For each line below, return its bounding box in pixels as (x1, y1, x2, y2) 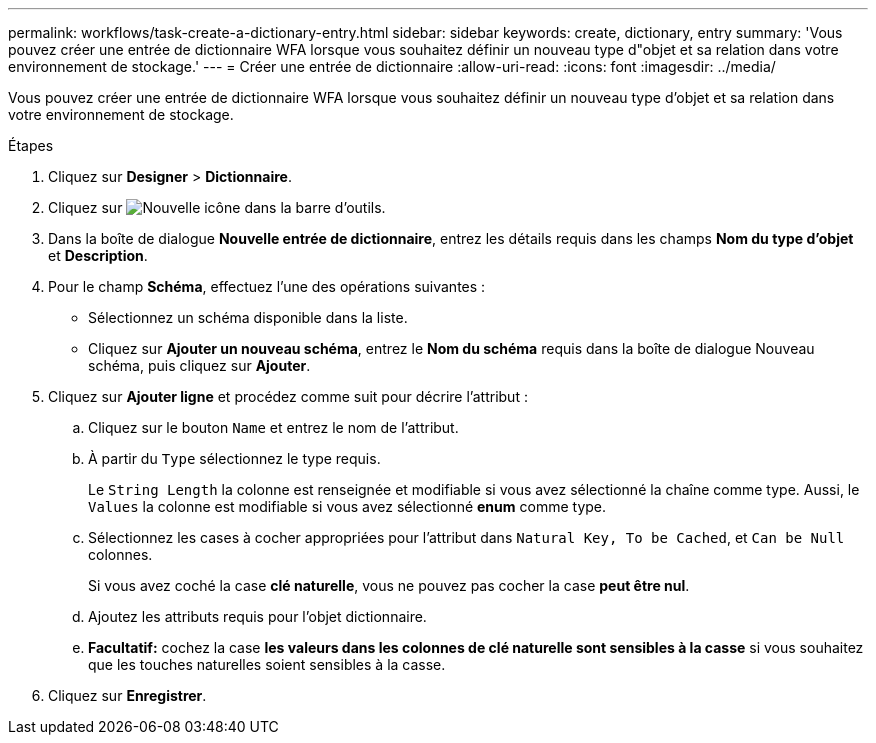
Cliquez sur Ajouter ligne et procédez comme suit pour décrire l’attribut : (48, 388, 528, 405)
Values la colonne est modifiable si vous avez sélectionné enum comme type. (88, 498, 607, 515)
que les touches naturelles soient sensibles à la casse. (88, 656, 446, 673)
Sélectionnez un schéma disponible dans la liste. (88, 309, 408, 326)
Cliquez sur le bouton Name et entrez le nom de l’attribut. (88, 419, 459, 436)
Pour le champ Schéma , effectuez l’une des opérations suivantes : (48, 278, 486, 295)
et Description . (48, 247, 148, 264)
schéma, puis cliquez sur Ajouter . (88, 357, 311, 374)
